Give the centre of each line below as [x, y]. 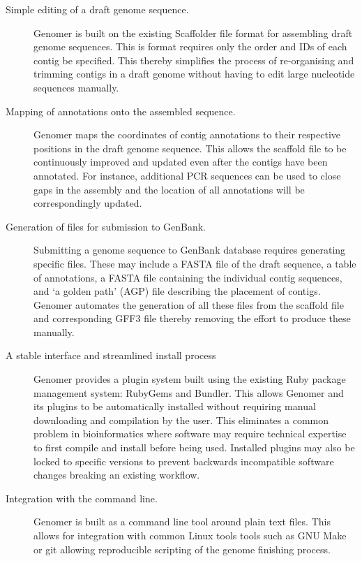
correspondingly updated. [88, 203]
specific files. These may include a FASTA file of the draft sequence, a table [195, 263]
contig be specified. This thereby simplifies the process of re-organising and [194, 60]
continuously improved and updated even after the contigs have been [181, 162]
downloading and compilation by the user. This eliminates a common [181, 420]
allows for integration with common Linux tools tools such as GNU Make [190, 535]
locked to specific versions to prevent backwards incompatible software [184, 461]
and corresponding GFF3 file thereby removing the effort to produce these [192, 318]
